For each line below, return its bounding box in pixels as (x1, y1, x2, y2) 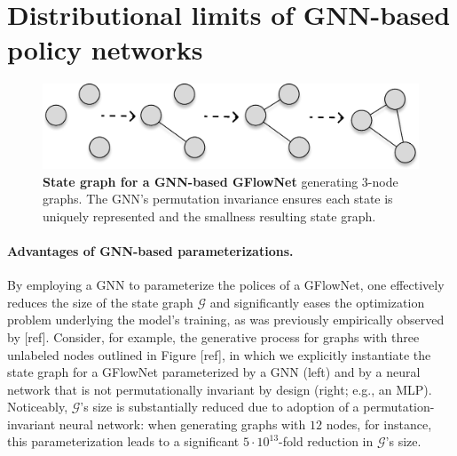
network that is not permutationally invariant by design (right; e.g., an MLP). (7, 380, 432, 398)
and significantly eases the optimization (209, 292, 425, 311)
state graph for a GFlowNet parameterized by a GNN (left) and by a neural (7, 363, 421, 381)
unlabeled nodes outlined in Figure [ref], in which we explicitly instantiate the (7, 345, 431, 364)
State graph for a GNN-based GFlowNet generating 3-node (43, 172, 398, 190)
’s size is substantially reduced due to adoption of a (80, 397, 359, 416)
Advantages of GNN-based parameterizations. (7, 241, 294, 260)
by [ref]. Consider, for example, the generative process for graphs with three (7, 327, 420, 346)
